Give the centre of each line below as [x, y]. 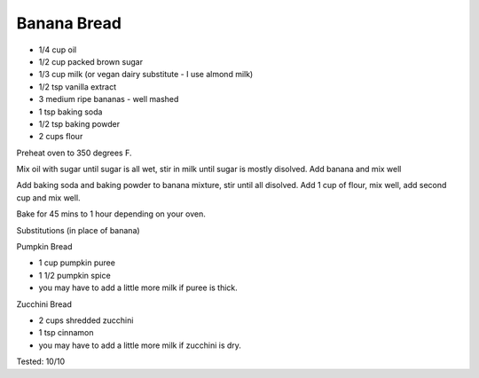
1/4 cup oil [58, 50]
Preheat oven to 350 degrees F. [74, 153]
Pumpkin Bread [44, 247]
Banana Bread [69, 23]
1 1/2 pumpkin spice [75, 275]
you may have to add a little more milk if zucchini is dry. [140, 345]
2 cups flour [61, 137]
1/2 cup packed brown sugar [91, 61]
